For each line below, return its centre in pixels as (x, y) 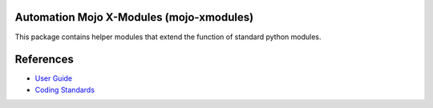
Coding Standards (65, 90)
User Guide (54, 78)
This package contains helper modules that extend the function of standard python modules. (168, 37)
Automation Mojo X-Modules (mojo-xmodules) (134, 17)
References (44, 60)
